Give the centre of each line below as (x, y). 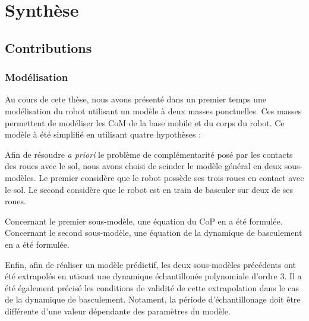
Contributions (48, 47)
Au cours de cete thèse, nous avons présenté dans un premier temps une (136, 99)
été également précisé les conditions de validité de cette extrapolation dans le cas (152, 287)
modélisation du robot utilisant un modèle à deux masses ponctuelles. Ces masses (153, 110)
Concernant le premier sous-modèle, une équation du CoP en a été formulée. (144, 221)
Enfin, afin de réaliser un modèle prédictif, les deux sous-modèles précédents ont (151, 264)
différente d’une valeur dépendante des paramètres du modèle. (118, 311)
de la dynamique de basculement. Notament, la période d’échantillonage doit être (153, 299)
